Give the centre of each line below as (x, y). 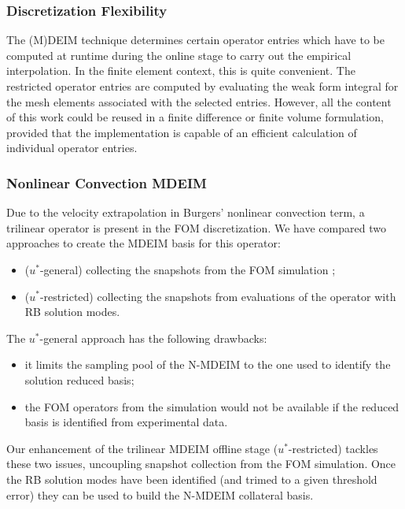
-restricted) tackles (333, 448)
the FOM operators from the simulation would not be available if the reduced (212, 406)
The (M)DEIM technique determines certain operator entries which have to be (195, 40)
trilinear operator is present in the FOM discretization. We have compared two (196, 227)
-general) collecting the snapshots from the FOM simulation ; (188, 269)
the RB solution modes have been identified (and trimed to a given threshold (192, 479)
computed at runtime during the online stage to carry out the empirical (179, 55)
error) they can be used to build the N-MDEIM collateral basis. (160, 494)
